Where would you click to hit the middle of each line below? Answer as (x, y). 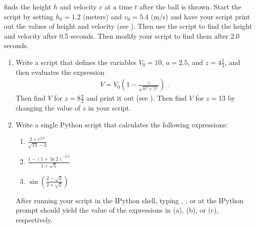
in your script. (109, 108)
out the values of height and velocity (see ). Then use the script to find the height (128, 26)
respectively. (34, 219)
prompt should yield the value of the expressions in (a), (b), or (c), (117, 210)
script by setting (29, 16)
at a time (119, 6)
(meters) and (102, 16)
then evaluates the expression (60, 72)
